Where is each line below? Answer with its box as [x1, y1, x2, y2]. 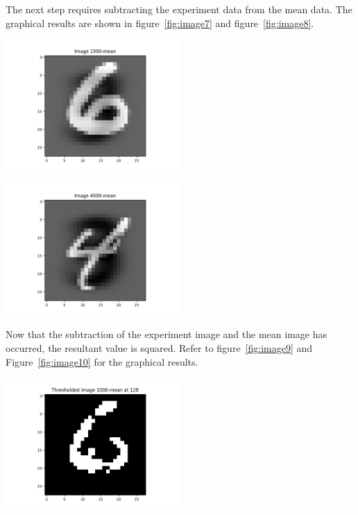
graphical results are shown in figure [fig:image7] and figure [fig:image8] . [6, 15, 314, 30]
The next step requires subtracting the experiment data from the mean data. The [6, 2, 352, 16]
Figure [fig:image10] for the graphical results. [6, 354, 198, 369]
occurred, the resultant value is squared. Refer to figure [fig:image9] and [6, 340, 313, 355]
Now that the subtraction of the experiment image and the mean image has [6, 327, 327, 341]
